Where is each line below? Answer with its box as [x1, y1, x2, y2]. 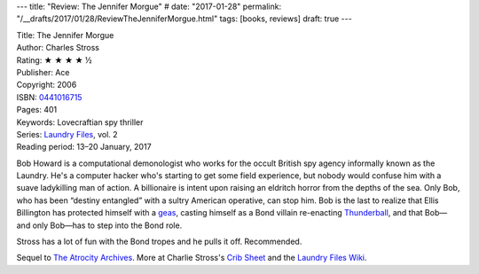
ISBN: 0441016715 [16, 91, 82, 102]
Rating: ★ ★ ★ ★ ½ [16, 54, 92, 66]
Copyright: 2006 [16, 80, 77, 90]
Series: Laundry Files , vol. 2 [16, 129, 119, 139]
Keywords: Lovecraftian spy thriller [16, 116, 144, 128]
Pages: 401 [16, 105, 58, 115]
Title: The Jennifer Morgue [16, 29, 114, 40]
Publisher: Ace [16, 67, 70, 77]
